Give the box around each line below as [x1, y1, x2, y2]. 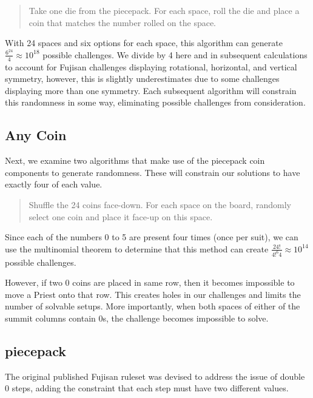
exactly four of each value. [5, 178, 103, 191]
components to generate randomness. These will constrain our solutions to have [5, 166, 300, 178]
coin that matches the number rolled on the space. [29, 16, 217, 29]
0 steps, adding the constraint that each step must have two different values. [5, 382, 289, 394]
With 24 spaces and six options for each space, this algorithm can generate [5, 36, 283, 49]
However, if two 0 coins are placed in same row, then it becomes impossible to [5, 276, 295, 289]
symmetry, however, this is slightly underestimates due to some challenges [5, 72, 280, 85]
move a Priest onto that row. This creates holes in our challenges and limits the [5, 288, 301, 300]
